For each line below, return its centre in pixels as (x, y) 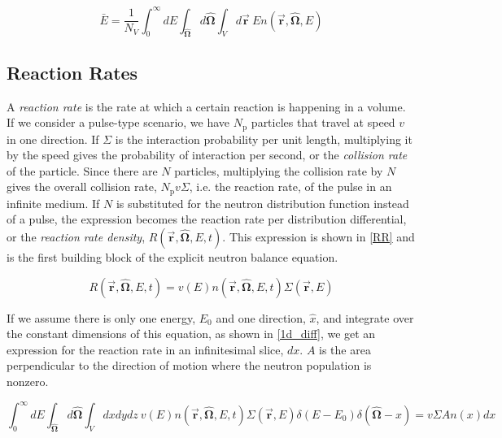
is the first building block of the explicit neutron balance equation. (172, 256)
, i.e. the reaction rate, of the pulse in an (290, 186)
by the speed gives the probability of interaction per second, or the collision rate (207, 155)
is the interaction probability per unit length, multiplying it (264, 139)
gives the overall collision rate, (82, 186)
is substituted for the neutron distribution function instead (262, 203)
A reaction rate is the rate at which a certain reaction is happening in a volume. (206, 106)
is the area (345, 349)
